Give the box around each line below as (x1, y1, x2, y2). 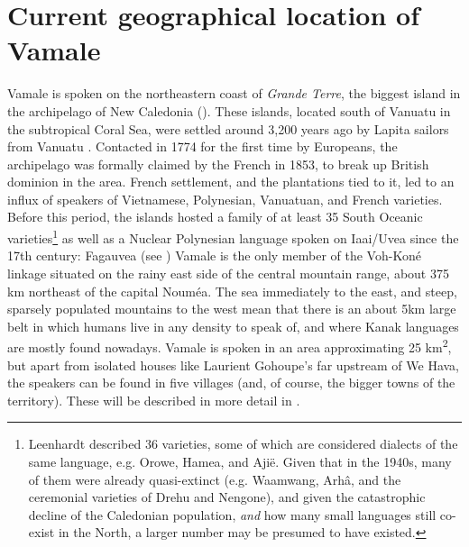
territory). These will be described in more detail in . (7, 390, 300, 409)
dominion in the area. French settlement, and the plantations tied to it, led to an (7, 172, 455, 191)
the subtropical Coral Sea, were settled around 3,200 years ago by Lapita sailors (7, 119, 449, 138)
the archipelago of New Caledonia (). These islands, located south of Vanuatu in (7, 101, 451, 120)
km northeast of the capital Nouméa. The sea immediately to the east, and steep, (7, 281, 457, 300)
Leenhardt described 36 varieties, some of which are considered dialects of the (28, 434, 458, 453)
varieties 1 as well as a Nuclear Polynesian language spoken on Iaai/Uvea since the (7, 226, 459, 247)
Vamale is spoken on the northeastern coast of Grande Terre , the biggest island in (7, 84, 461, 103)
